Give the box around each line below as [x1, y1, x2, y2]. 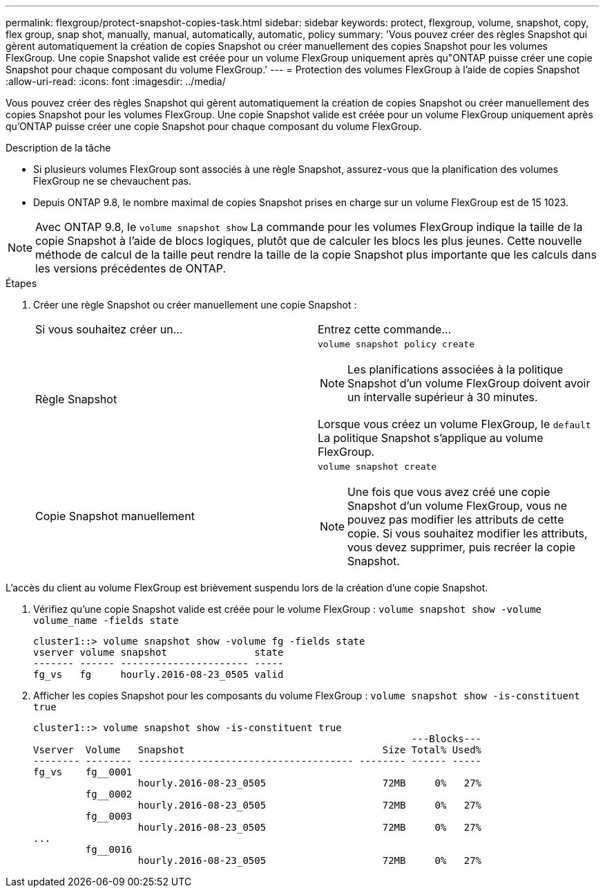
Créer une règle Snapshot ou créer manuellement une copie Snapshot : [33, 299, 357, 311]
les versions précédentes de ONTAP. [35, 261, 227, 275]
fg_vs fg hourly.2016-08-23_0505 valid [33, 669, 284, 680]
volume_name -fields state [33, 615, 179, 626]
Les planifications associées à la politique [347, 362, 564, 376]
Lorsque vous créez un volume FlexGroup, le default [318, 417, 591, 431]
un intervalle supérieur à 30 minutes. [347, 390, 538, 404]
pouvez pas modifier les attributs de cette [347, 513, 564, 526]
